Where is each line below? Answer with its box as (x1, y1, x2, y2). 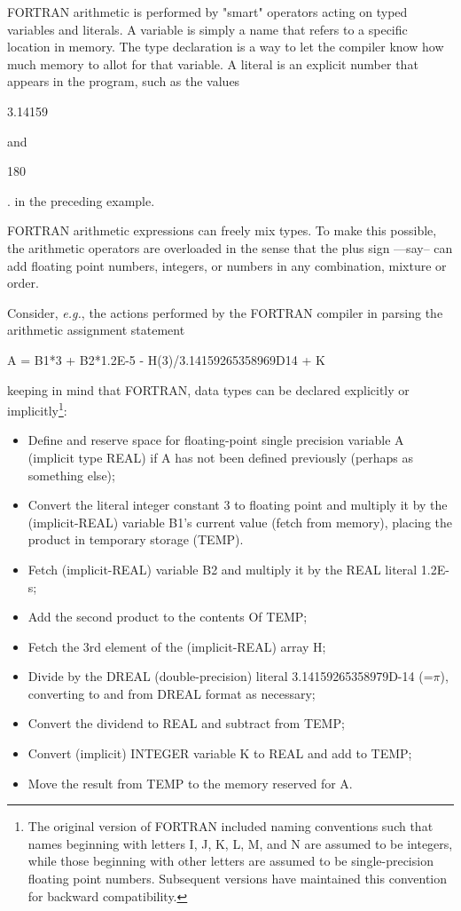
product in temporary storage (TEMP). (27, 530, 244, 549)
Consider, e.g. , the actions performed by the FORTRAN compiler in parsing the (7, 303, 443, 321)
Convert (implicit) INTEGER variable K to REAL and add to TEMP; (27, 744, 412, 763)
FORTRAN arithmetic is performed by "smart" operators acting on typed (7, 3, 408, 20)
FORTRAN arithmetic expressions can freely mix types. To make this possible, (7, 221, 437, 240)
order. (7, 273, 39, 292)
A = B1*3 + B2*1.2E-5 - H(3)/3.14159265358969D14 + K (7, 350, 325, 368)
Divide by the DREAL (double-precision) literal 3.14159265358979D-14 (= (27, 667, 434, 685)
